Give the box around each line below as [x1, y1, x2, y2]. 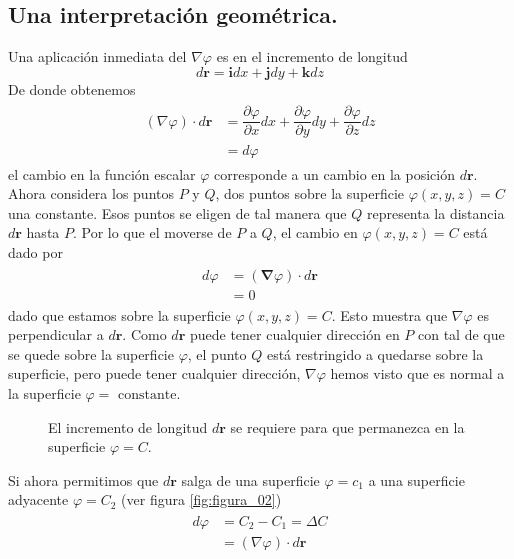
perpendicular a [8, 324, 104, 345]
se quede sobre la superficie [8, 343, 174, 364]
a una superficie [368, 469, 465, 490]
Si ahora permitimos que [8, 469, 159, 490]
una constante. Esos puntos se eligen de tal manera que [8, 202, 347, 223]
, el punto [187, 343, 247, 364]
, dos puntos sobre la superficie [215, 183, 405, 204]
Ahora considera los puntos [8, 183, 174, 204]
